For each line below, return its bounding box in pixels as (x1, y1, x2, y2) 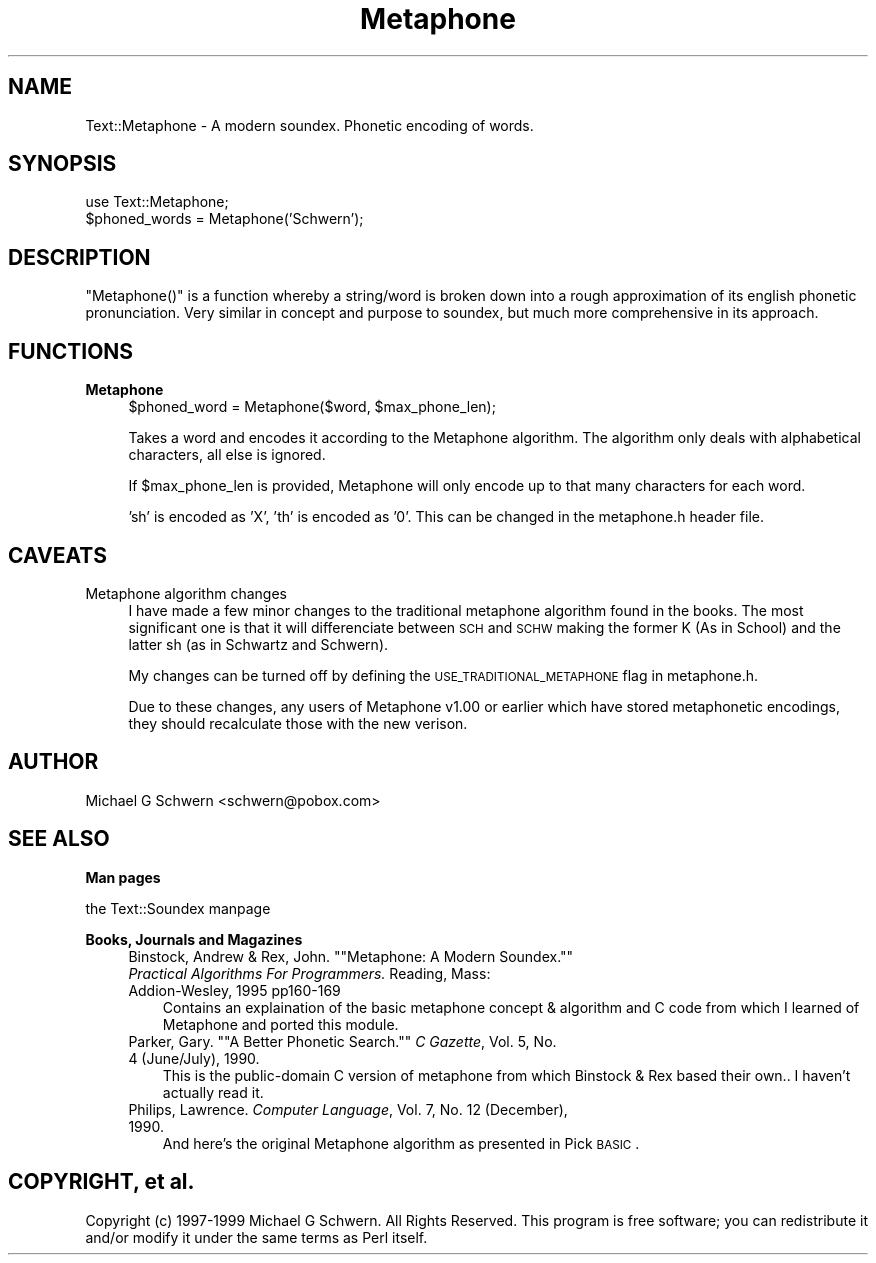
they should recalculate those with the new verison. (128, 714, 468, 732)
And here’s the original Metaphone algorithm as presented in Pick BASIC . (162, 1134, 640, 1152)
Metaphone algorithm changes (85, 584, 287, 602)
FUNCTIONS (8, 338, 134, 364)
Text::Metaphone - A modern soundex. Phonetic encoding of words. (85, 116, 534, 134)
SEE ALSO (8, 826, 110, 852)
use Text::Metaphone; (85, 193, 229, 211)
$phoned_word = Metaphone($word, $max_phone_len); (128, 398, 496, 416)
